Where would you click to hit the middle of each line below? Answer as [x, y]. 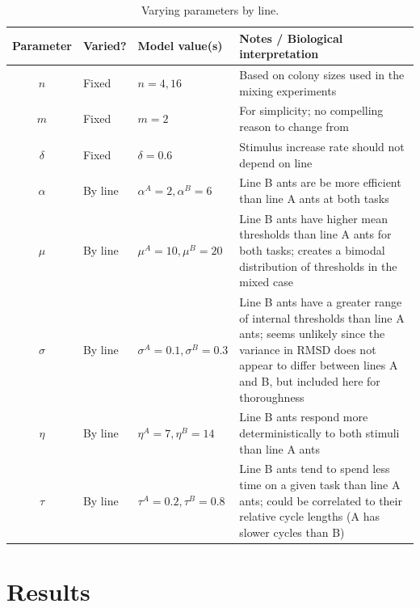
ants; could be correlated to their [321, 500]
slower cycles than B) [292, 532]
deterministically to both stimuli [319, 433]
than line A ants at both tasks [314, 198]
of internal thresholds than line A [322, 317]
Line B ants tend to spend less [315, 469]
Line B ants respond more [304, 417]
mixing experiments [288, 90]
